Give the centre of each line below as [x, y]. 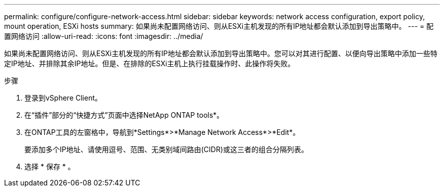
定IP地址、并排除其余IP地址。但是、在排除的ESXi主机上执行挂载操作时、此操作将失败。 [150, 63]
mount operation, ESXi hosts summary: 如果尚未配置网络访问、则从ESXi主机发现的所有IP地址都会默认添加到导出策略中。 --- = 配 [219, 26]
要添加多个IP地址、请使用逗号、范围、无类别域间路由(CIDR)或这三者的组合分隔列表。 [166, 149]
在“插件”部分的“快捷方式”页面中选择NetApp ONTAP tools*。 [124, 115]
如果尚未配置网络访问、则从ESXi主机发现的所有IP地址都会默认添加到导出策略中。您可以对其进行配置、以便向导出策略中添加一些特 [221, 53]
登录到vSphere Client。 [63, 98]
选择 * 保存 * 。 [50, 166]
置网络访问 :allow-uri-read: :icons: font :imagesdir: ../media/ [104, 36]
